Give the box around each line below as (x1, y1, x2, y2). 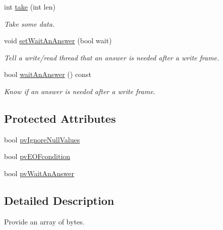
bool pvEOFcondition (4, 151, 71, 162)
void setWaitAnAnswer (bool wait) (4, 35, 112, 46)
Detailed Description (4, 192, 115, 208)
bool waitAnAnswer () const (4, 69, 91, 80)
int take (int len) (4, 2, 55, 12)
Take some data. (4, 18, 55, 29)
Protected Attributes (4, 110, 116, 126)
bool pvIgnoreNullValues (4, 134, 80, 144)
